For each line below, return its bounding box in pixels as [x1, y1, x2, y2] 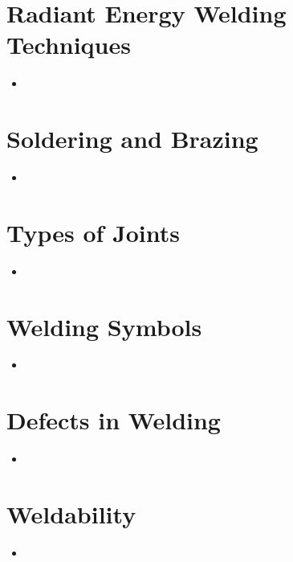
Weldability [6, 497, 136, 530]
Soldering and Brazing [6, 122, 258, 155]
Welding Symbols [6, 310, 202, 343]
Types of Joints [6, 215, 181, 248]
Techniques [6, 28, 131, 61]
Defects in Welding [6, 404, 221, 437]
